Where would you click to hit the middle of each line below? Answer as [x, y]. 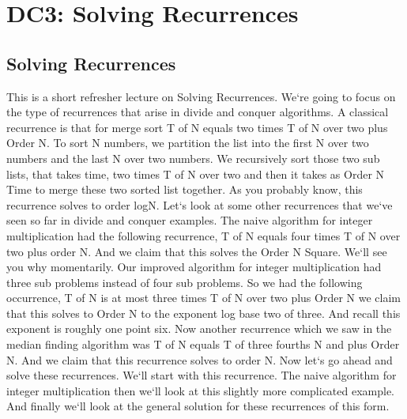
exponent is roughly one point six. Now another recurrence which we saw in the [199, 328]
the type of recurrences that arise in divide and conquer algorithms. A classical [198, 112]
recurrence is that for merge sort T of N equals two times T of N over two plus [197, 127]
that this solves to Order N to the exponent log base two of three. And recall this [203, 313]
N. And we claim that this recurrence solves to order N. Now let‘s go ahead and [200, 359]
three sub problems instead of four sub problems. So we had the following [185, 282]
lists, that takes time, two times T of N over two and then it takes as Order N [196, 174]
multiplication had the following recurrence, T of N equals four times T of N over [203, 235]
